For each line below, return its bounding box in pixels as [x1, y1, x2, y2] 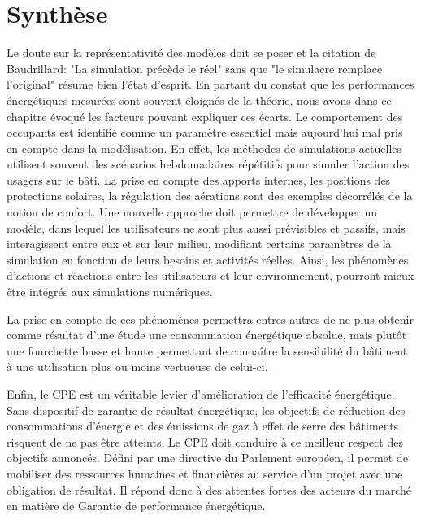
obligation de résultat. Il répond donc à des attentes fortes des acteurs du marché [7, 481, 412, 498]
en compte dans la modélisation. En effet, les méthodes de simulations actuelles [7, 139, 402, 156]
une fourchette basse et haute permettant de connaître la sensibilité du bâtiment [7, 342, 408, 359]
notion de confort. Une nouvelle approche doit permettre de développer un [7, 203, 378, 220]
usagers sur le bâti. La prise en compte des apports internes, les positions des [7, 171, 391, 188]
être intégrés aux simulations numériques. [7, 283, 213, 300]
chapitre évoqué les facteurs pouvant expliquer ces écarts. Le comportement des [7, 107, 403, 124]
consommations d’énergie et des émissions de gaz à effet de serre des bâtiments [7, 417, 399, 434]
